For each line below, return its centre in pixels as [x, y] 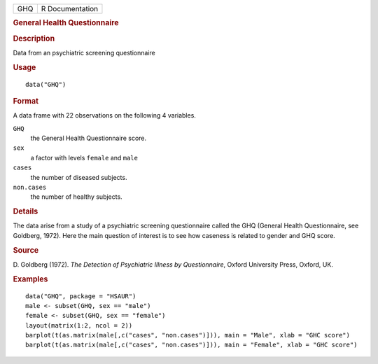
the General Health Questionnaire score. [89, 138]
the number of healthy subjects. [76, 197]
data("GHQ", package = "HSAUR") [81, 296]
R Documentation [70, 9]
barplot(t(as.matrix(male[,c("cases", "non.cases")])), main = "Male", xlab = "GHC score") [188, 335]
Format [26, 101]
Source [26, 250]
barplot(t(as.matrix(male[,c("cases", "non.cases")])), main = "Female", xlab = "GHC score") [191, 345]
